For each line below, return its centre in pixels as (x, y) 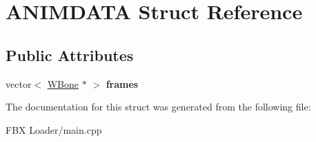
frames (122, 83)
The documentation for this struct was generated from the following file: (158, 107)
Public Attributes (70, 55)
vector (19, 83)
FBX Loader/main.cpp (54, 129)
